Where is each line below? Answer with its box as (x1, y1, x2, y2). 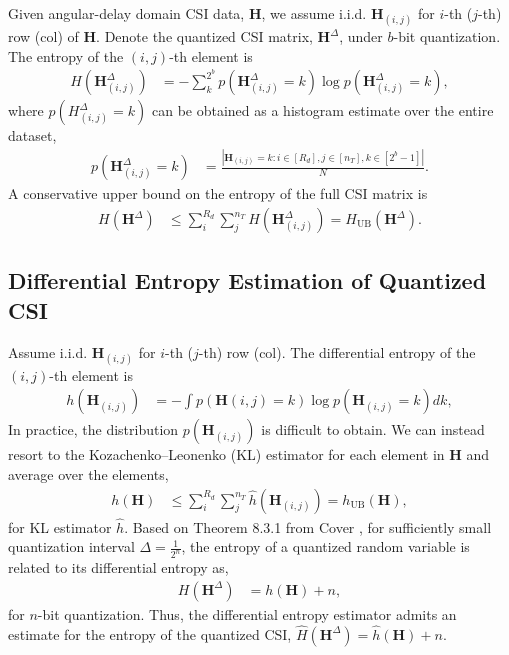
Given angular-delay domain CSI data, (8, 3, 245, 23)
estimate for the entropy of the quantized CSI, (8, 623, 292, 644)
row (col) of (8, 26, 79, 47)
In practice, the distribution (8, 419, 179, 440)
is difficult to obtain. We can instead (261, 419, 485, 440)
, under (339, 26, 383, 47)
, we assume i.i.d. (261, 3, 367, 23)
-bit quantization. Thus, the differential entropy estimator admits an (37, 603, 457, 624)
